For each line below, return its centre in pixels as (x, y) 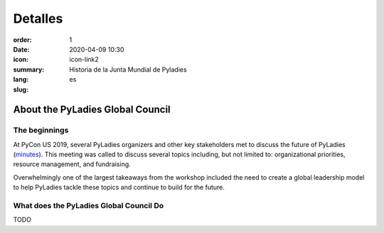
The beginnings (41, 130)
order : (22, 40)
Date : (21, 49)
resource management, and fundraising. (72, 164)
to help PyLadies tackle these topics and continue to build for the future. (119, 188)
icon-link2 (84, 60)
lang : (21, 80)
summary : (29, 69)
